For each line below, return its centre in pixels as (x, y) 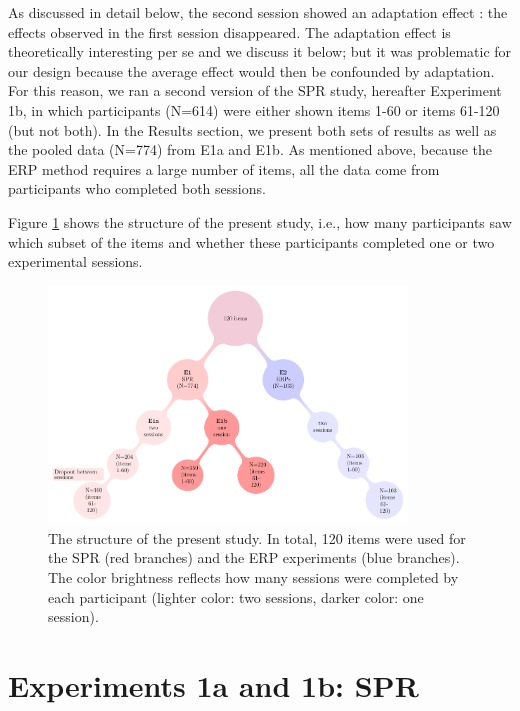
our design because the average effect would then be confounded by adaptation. (251, 70)
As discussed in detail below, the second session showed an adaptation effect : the (258, 12)
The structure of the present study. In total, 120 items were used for (257, 537)
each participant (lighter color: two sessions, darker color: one (236, 596)
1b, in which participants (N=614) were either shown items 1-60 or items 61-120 (254, 109)
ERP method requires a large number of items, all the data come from (224, 168)
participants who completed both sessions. (137, 188)
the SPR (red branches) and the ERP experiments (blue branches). (254, 557)
